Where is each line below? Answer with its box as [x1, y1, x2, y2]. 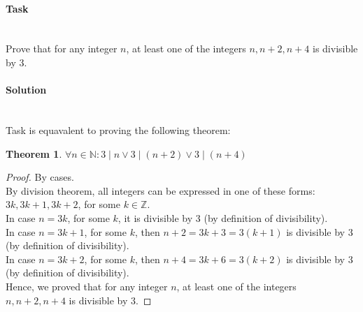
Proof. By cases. [6, 170, 74, 184]
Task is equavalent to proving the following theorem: [6, 122, 231, 137]
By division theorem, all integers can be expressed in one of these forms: [6, 183, 315, 198]
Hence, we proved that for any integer [6, 278, 168, 293]
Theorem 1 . [6, 146, 62, 161]
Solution [6, 82, 47, 97]
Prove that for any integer [6, 41, 118, 56]
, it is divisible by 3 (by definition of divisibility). [118, 210, 328, 225]
